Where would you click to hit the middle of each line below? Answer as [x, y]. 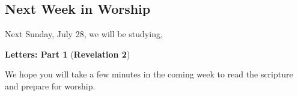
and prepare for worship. [50, 85]
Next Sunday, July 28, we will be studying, [84, 34]
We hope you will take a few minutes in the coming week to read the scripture [149, 74]
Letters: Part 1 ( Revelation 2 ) [68, 54]
